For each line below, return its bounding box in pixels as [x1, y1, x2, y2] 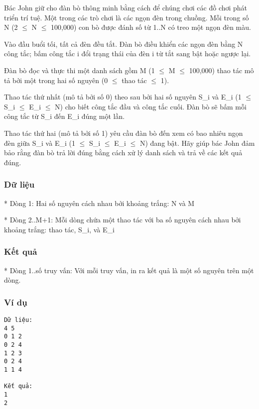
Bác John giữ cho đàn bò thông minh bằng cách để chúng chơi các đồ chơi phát [4, 2, 248, 12]
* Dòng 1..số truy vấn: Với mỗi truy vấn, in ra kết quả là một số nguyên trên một [4, 265, 254, 275]
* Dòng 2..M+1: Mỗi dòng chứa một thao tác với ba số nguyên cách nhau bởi [4, 214, 241, 225]
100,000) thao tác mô [189, 65, 254, 75]
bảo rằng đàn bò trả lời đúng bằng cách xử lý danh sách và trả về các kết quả [4, 147, 243, 158]
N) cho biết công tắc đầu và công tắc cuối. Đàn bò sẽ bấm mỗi [55, 101, 247, 111]
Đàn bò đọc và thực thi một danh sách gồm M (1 [4, 65, 155, 75]
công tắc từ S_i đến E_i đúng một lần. [4, 111, 125, 121]
